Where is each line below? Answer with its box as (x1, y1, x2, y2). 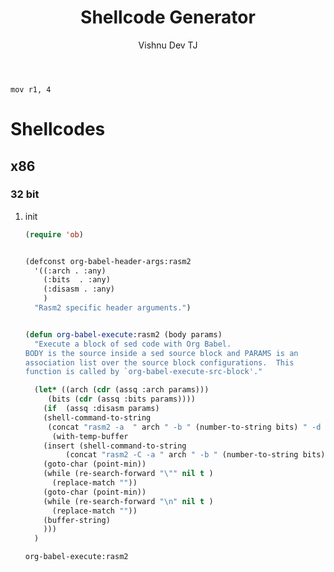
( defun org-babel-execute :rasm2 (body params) (24, 329, 223, 340)
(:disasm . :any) (43, 284, 115, 295)
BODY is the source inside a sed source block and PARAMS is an (24, 348, 299, 358)
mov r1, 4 (10, 84, 52, 95)
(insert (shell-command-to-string (43, 441, 187, 451)
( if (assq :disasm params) (43, 404, 160, 414)
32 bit (10, 187, 40, 201)
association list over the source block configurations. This (24, 357, 295, 368)
